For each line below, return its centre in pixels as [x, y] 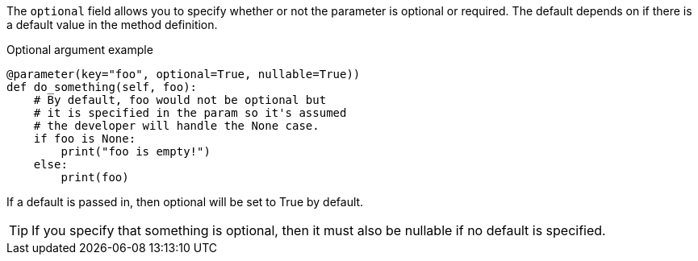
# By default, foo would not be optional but [180, 100]
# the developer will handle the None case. [176, 126]
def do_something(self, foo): [102, 87]
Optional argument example [80, 50]
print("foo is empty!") [136, 151]
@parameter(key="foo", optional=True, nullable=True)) [184, 74]
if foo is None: [85, 139]
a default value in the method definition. [112, 25]
